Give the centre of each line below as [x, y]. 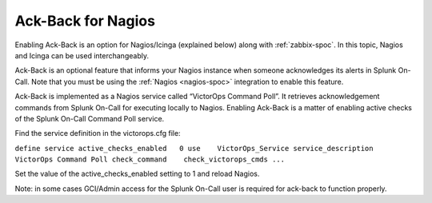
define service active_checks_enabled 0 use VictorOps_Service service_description [194, 148]
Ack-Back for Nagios [85, 21]
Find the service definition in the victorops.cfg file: [98, 133]
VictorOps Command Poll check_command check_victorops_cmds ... [150, 159]
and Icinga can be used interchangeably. [82, 55]
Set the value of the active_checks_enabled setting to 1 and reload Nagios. [137, 174]
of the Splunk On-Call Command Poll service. [90, 118]
